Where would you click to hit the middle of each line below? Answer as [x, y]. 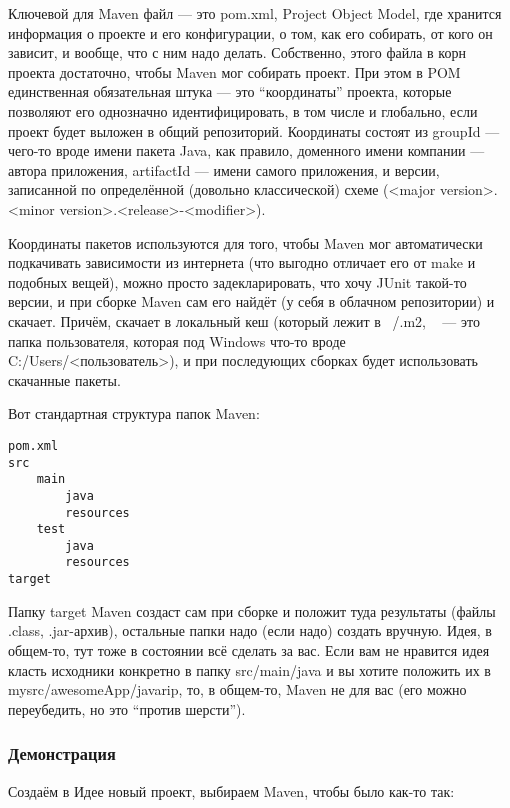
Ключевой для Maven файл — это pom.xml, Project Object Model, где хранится [255, 13]
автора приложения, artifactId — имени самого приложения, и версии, [224, 169]
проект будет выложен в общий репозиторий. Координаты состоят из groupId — [254, 130]
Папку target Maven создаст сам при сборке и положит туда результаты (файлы [252, 610]
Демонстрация [62, 753]
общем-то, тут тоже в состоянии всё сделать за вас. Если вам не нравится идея [249, 649]
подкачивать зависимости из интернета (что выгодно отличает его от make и [242, 262]
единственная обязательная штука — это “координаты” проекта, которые [230, 91]
